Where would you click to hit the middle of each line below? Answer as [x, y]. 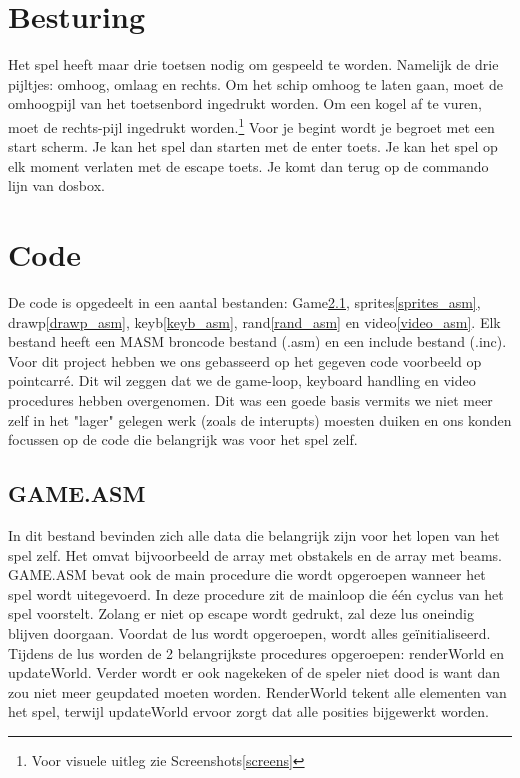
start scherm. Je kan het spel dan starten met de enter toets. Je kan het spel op [253, 146]
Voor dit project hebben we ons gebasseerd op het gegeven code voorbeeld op [245, 360]
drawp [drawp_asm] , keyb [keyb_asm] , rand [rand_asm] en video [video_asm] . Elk [254, 321]
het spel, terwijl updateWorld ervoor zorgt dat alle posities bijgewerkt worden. [248, 711]
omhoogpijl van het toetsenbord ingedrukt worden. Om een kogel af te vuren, [245, 103]
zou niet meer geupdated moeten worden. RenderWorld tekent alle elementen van [257, 691]
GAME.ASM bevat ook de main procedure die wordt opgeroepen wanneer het [247, 574]
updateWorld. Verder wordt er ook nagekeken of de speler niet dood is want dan [254, 672]
